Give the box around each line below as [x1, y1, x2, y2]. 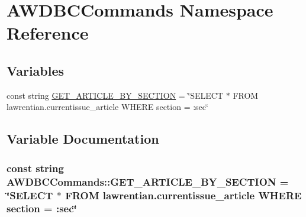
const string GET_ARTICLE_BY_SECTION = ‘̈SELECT [7, 89, 224, 101]
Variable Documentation [7, 129, 159, 148]
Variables [7, 61, 65, 79]
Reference [7, 21, 89, 45]
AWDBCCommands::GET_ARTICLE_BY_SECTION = [7, 174, 289, 189]
